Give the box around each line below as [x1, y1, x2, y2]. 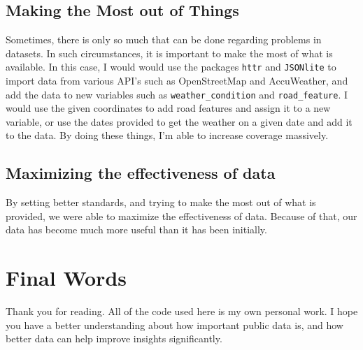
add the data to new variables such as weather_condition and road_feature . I [6, 87, 348, 101]
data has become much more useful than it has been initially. [6, 222, 267, 237]
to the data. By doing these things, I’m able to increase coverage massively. [6, 128, 329, 143]
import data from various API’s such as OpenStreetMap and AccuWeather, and [6, 73, 348, 88]
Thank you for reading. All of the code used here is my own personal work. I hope [6, 304, 358, 319]
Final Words [6, 263, 127, 292]
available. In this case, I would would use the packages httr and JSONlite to [6, 59, 336, 74]
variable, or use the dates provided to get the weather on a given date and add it [6, 114, 353, 129]
